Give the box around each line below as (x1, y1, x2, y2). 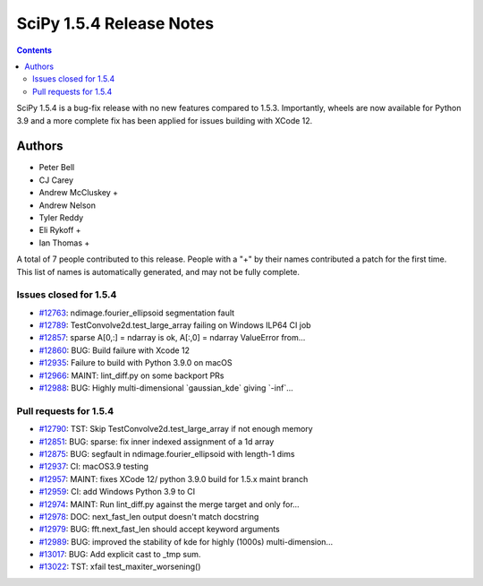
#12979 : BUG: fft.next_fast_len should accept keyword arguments (38, 524, 281, 535)
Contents (16, 45, 53, 56)
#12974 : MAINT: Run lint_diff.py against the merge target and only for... (38, 498, 300, 510)
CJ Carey (38, 175, 74, 185)
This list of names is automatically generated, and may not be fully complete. (16, 266, 300, 277)
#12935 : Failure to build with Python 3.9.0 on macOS (38, 358, 233, 368)
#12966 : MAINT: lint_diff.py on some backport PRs (38, 370, 225, 381)
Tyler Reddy (38, 211, 84, 223)
